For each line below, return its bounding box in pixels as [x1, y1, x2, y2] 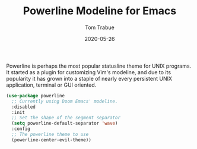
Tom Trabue [85, 24, 115, 31]
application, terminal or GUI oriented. [6, 81, 97, 88]
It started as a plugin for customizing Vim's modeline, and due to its [6, 68, 171, 75]
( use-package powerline [6, 93, 65, 99]
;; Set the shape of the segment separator [11, 115, 120, 121]
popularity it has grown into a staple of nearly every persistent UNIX [6, 75, 173, 82]
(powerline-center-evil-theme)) [11, 137, 92, 143]
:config [11, 126, 31, 132]
